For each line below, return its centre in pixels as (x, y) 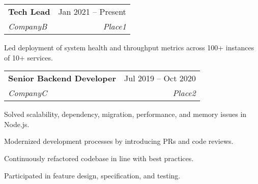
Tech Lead (29, 11)
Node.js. (17, 124)
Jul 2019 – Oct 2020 (160, 78)
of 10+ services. (28, 57)
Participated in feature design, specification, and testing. (92, 175)
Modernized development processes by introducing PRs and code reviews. (119, 141)
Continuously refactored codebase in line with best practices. (99, 158)
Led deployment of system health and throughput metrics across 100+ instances (129, 47)
